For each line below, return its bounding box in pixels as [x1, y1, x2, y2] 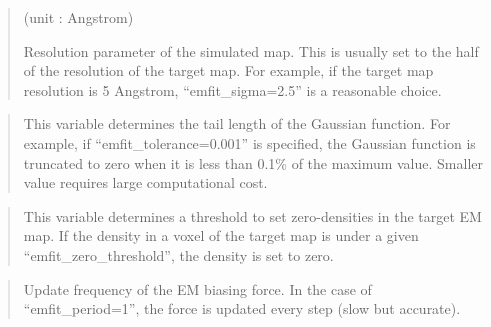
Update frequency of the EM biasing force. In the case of [23, 278, 372, 299]
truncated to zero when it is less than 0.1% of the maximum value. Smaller [23, 152, 483, 173]
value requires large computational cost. [23, 172, 268, 193]
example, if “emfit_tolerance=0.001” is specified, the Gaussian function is [23, 132, 476, 153]
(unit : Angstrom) [23, 7, 134, 27]
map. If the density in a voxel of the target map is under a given [23, 225, 419, 246]
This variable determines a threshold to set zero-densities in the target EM [23, 205, 482, 226]
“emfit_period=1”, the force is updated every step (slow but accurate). [23, 298, 461, 319]
